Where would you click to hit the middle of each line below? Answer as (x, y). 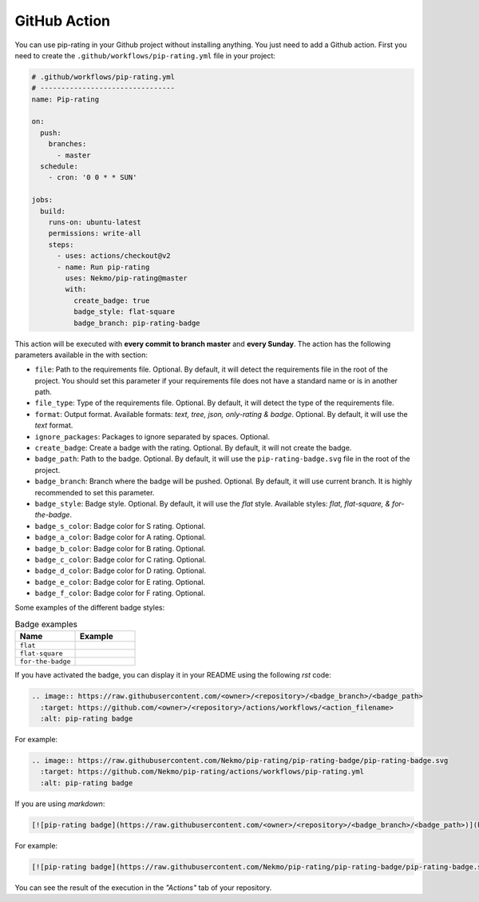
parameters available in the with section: (81, 355)
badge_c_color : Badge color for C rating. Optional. (121, 559)
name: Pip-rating (65, 99)
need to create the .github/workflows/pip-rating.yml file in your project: (145, 55)
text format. (54, 425)
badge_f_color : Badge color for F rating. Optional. (120, 593)
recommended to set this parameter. (95, 492)
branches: (67, 144)
